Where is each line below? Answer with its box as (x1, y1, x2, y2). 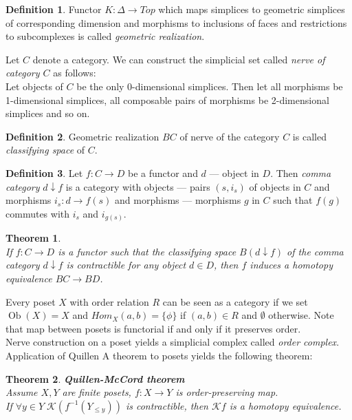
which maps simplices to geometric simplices (158, 2, 345, 16)
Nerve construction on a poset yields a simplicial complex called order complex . (5, 335, 340, 349)
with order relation (69, 294, 149, 308)
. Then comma (270, 165, 331, 180)
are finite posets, (62, 385, 131, 399)
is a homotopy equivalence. (229, 398, 342, 412)
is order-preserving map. (175, 385, 278, 399)
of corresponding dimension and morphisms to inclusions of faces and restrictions (5, 15, 347, 30)
